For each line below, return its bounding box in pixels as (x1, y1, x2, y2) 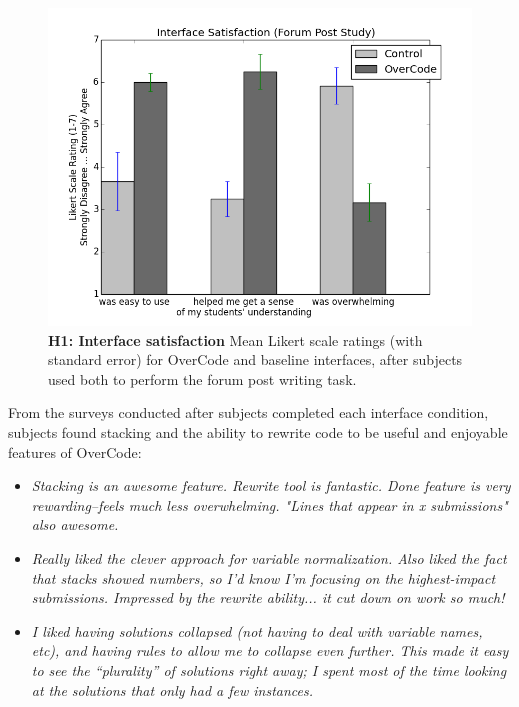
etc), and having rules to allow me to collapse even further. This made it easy (31, 640, 509, 661)
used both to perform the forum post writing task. (48, 368, 357, 389)
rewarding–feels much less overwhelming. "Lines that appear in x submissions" (31, 494, 508, 515)
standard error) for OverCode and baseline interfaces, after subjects (48, 349, 463, 370)
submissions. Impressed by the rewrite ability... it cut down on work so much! (31, 587, 505, 608)
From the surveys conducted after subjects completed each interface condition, (8, 402, 489, 423)
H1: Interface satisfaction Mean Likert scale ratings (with (48, 329, 423, 350)
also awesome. (31, 514, 119, 535)
